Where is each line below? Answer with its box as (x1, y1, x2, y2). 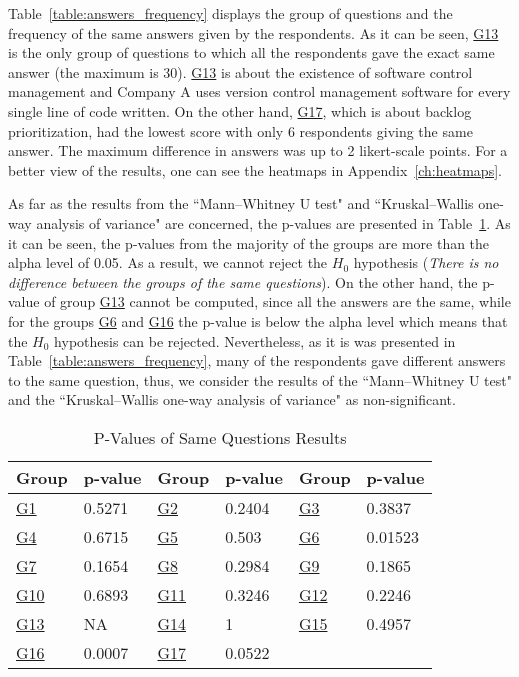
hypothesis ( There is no (353, 252, 499, 273)
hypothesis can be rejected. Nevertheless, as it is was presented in (54, 330, 456, 351)
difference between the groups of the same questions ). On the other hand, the (8, 271, 478, 292)
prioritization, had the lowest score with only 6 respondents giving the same (8, 120, 473, 141)
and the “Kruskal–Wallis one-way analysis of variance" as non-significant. (8, 389, 456, 410)
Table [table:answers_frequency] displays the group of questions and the (8, 3, 453, 23)
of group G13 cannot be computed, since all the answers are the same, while (44, 291, 511, 312)
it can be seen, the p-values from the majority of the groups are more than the (8, 232, 490, 253)
